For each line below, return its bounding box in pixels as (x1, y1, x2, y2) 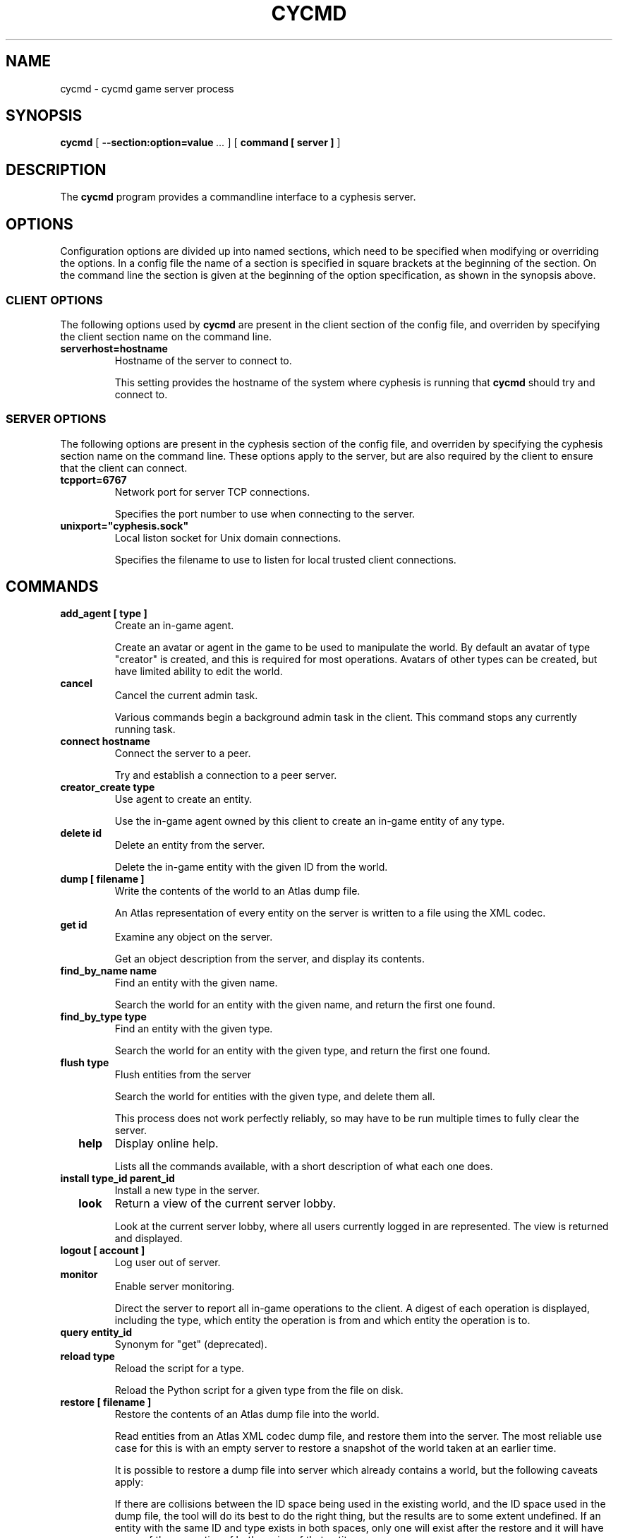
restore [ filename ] (60, 1396, 152, 1409)
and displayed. (114, 1232, 183, 1245)
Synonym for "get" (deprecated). (114, 1338, 267, 1351)
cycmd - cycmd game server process (60, 82, 234, 95)
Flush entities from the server (114, 1068, 252, 1081)
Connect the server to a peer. (114, 747, 251, 760)
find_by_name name (60, 965, 157, 977)
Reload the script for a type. (114, 1362, 244, 1375)
